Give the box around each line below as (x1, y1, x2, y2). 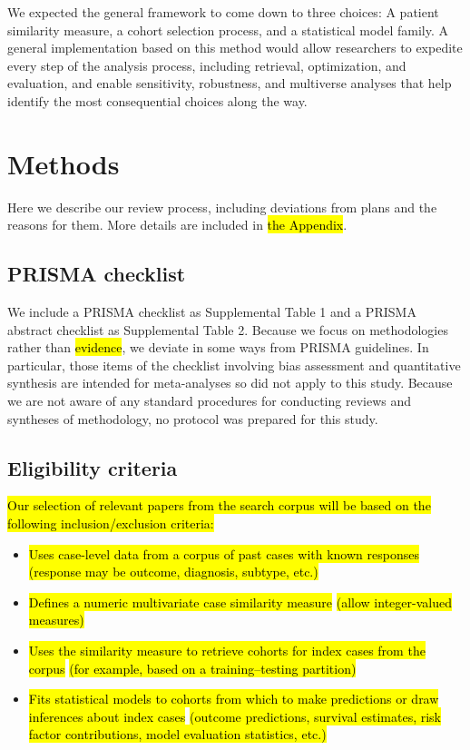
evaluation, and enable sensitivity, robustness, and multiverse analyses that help (7, 74, 452, 93)
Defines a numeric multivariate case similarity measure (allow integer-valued (28, 592, 452, 611)
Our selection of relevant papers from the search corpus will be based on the (7, 496, 431, 515)
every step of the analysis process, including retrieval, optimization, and (7, 55, 406, 74)
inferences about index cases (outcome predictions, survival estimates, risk (28, 706, 442, 725)
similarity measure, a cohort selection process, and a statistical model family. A (7, 20, 448, 39)
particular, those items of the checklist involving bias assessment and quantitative (7, 355, 461, 374)
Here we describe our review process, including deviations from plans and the (7, 197, 437, 216)
